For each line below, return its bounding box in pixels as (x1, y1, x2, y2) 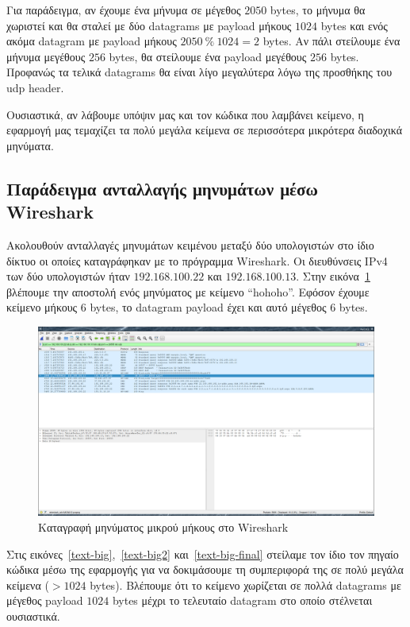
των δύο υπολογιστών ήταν (6, 268, 130, 284)
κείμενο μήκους (6, 299, 78, 315)
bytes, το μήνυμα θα (270, 2, 366, 17)
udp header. (6, 79, 64, 95)
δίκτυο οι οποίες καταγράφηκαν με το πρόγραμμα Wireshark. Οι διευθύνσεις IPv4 (6, 252, 388, 269)
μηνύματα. (6, 137, 54, 153)
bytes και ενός (320, 17, 388, 33)
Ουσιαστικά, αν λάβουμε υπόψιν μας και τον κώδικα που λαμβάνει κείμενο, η (6, 106, 364, 122)
